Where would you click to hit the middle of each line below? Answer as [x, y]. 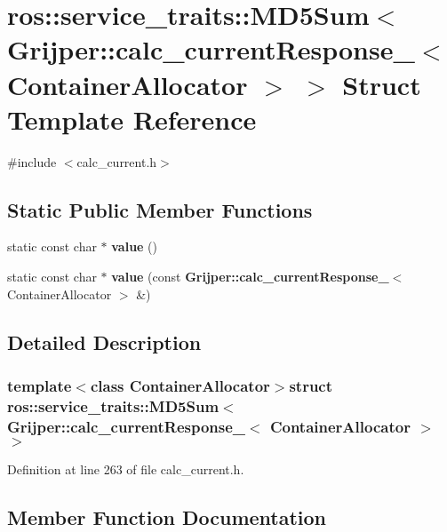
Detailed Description [104, 341]
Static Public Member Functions [160, 209]
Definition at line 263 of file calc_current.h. [126, 469]
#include [32, 161]
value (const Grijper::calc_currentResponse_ [250, 277]
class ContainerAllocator [180, 385]
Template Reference [132, 119]
